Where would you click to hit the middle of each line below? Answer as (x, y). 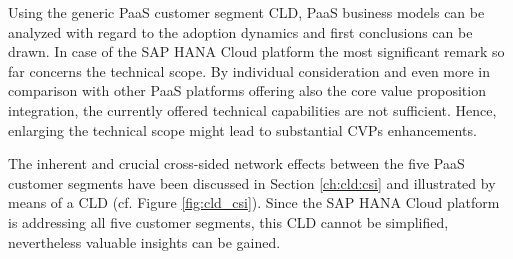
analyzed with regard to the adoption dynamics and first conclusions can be (240, 31)
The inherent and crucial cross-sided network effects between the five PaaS (236, 163)
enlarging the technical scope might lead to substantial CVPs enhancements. (242, 129)
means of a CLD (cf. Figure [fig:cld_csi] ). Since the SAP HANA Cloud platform (254, 202)
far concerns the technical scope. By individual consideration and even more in (249, 70)
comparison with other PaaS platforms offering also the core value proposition (247, 90)
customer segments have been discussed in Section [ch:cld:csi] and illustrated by (252, 182)
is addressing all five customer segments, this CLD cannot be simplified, (228, 221)
